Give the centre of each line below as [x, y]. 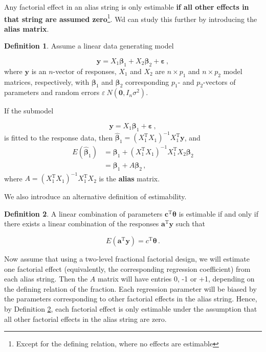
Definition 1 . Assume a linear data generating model [89, 46]
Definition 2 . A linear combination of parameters [83, 213]
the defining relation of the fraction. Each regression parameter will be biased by [130, 288]
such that [191, 224]
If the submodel [29, 111]
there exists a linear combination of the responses [82, 224]
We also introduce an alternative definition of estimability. [95, 196]
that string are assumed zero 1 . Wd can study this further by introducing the [131, 18]
